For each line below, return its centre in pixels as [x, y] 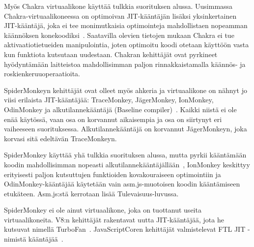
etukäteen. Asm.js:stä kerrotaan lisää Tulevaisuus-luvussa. [91, 193]
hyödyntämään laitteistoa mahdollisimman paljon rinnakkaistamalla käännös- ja [125, 64]
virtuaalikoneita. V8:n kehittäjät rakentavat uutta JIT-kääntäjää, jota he [114, 219]
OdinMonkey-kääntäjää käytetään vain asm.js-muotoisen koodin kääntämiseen [122, 184]
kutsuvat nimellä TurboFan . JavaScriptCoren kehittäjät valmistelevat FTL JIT [125, 229]
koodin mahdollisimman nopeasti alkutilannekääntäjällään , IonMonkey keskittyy [127, 164]
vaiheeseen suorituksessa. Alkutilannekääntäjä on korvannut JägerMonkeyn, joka [126, 129]
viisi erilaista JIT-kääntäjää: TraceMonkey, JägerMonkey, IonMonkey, [109, 100]
